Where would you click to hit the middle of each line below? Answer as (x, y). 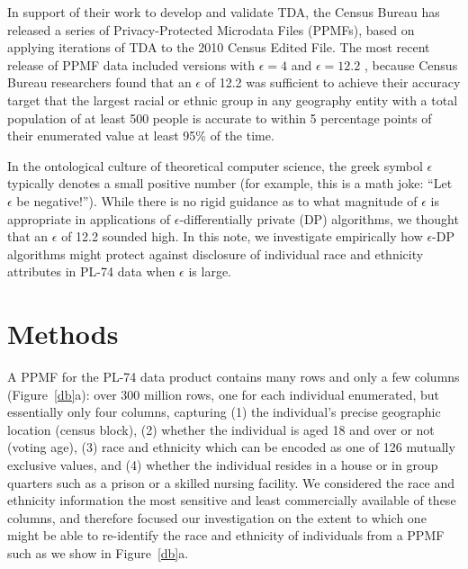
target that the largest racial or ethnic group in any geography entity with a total (233, 99)
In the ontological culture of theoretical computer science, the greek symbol (215, 165)
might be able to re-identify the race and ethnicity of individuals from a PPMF (226, 535)
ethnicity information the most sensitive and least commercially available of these (232, 500)
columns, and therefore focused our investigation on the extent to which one (217, 517)
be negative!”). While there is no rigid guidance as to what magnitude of (217, 200)
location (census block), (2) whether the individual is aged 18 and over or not (221, 429)
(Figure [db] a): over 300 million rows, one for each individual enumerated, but (224, 394)
